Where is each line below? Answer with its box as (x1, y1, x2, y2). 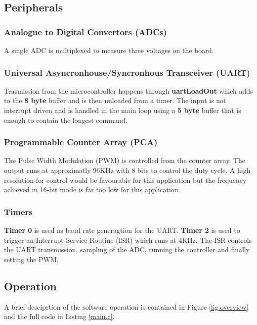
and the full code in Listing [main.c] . (4, 311, 115, 322)
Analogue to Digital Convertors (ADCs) (4, 25, 167, 38)
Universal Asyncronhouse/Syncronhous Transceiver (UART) (4, 66, 251, 78)
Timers (4, 205, 33, 217)
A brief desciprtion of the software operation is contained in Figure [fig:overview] (4, 301, 249, 312)
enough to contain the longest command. (4, 114, 128, 125)
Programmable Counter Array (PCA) (4, 136, 158, 148)
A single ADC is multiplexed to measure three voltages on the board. (4, 45, 214, 55)
